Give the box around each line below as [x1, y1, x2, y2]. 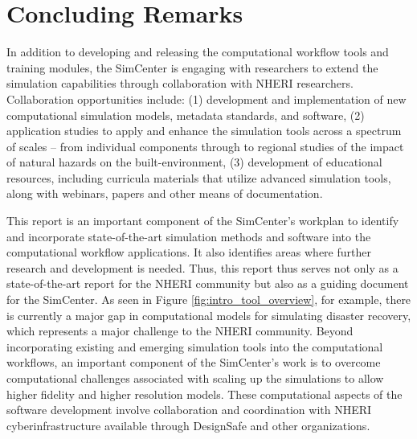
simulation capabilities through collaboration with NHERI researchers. [6, 75, 354, 92]
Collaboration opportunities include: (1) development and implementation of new [6, 90, 407, 107]
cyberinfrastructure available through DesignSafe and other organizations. [6, 416, 370, 433]
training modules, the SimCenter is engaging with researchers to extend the [6, 59, 378, 76]
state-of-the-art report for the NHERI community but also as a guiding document [6, 275, 409, 292]
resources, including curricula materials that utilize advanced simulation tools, [6, 169, 391, 186]
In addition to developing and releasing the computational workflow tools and [6, 43, 389, 60]
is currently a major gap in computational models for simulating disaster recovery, [6, 306, 411, 323]
